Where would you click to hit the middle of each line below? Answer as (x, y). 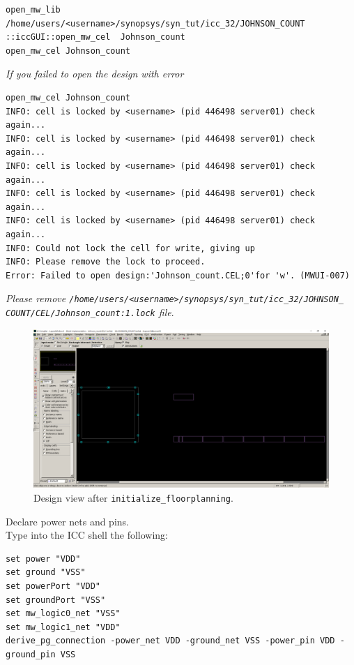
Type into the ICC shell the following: (87, 535)
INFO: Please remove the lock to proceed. (106, 262)
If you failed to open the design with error (95, 74)
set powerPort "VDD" (53, 586)
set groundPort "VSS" (56, 600)
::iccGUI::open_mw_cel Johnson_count (95, 37)
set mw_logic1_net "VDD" (63, 627)
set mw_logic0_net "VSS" (63, 614)
